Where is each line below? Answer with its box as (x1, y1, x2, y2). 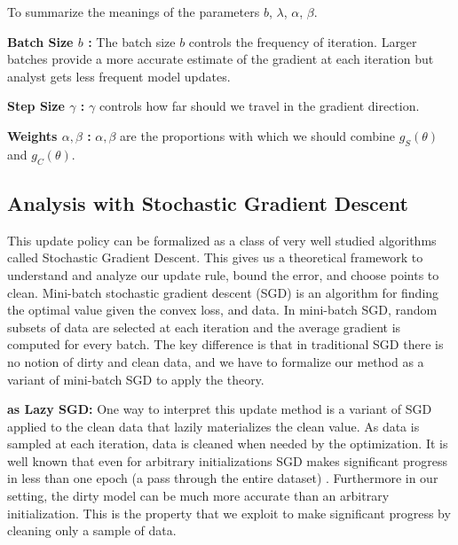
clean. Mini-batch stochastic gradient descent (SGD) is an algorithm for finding (7, 283, 439, 301)
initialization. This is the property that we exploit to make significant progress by (7, 503, 451, 522)
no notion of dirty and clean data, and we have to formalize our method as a (7, 352, 424, 370)
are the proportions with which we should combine (120, 126, 395, 144)
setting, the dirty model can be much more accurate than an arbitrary (7, 487, 390, 505)
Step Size (7, 97, 65, 115)
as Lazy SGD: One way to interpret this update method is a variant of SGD (7, 400, 432, 418)
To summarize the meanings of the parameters (7, 3, 260, 20)
